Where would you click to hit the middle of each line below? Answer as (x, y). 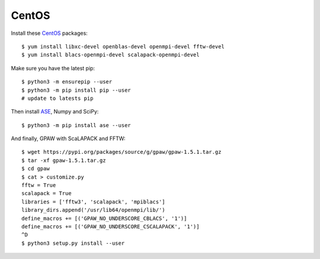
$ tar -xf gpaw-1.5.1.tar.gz (64, 160)
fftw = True (39, 185)
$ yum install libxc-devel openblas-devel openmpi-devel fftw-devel (123, 46)
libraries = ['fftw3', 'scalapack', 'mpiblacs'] (93, 202)
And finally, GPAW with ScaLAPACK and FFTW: (68, 138)
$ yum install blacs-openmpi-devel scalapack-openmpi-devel (111, 55)
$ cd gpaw (36, 169)
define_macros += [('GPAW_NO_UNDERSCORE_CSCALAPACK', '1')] (111, 226)
